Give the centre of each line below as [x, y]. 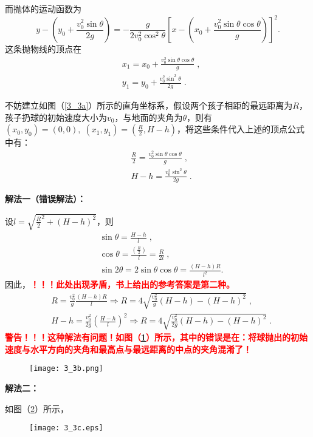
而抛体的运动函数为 [43, 8]
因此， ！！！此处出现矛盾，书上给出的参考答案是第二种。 [120, 284]
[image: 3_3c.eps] [66, 428]
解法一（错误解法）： [45, 199]
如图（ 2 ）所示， [37, 408]
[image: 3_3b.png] [66, 369]
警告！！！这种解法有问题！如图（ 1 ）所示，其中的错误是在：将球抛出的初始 [156, 337]
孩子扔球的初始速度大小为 [56, 117]
